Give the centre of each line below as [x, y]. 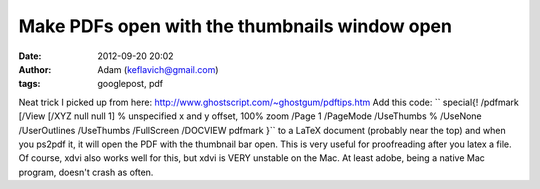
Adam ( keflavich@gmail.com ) [158, 69]
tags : [29, 84]
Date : [30, 56]
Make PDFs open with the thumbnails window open [235, 26]
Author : [35, 69]
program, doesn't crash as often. [86, 172]
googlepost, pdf [130, 84]
